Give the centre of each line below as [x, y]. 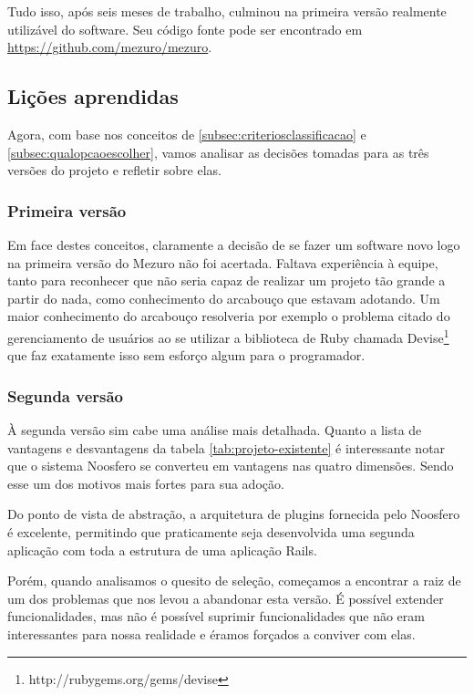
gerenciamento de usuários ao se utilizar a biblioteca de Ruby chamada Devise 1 [228, 336]
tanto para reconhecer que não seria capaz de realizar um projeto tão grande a [227, 280]
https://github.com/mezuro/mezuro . [110, 47]
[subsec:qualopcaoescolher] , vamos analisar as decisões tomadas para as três [218, 152]
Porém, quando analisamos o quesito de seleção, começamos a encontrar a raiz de [234, 581]
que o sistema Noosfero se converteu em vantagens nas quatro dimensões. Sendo [231, 466]
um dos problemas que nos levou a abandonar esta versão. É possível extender [226, 598]
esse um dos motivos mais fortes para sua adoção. [146, 483]
